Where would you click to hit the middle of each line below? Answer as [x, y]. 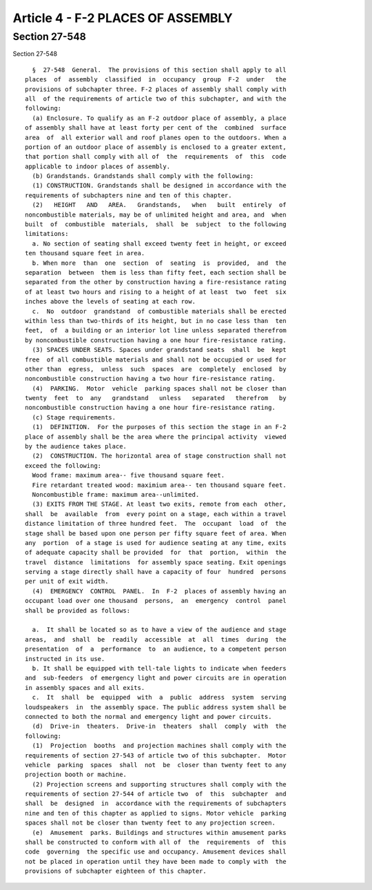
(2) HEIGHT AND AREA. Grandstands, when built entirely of [159, 205]
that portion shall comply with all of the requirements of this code [156, 157]
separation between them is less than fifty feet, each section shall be [156, 272]
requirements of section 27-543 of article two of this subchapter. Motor [156, 755]
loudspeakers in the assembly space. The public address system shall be [156, 707]
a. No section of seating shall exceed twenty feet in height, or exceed [159, 244]
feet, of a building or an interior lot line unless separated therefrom [156, 330]
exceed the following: [63, 465]
